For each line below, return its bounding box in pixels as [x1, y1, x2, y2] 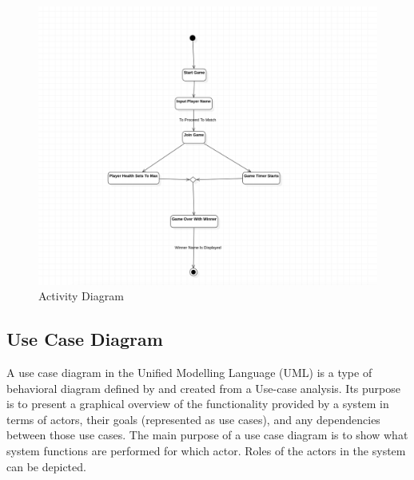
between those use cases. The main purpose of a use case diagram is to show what [6, 426, 408, 443]
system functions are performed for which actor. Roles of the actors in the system [6, 442, 406, 458]
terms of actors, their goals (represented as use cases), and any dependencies [6, 411, 380, 427]
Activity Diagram [38, 288, 124, 304]
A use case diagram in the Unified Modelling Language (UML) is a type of [6, 364, 372, 381]
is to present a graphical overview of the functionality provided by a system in [6, 395, 389, 412]
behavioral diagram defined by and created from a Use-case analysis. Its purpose [6, 379, 400, 396]
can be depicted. [6, 458, 86, 474]
